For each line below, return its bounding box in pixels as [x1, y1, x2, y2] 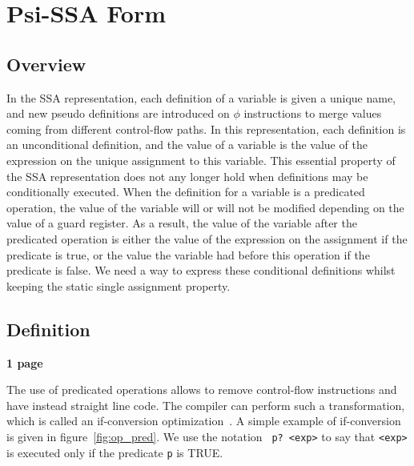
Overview [6, 51, 86, 76]
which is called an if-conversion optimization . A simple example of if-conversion [6, 412, 401, 429]
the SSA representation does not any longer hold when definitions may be [6, 167, 368, 184]
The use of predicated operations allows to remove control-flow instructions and [6, 381, 397, 398]
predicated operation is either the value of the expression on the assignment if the [6, 230, 408, 247]
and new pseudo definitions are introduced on [6, 105, 230, 122]
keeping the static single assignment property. [6, 277, 231, 294]
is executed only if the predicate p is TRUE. [6, 444, 223, 460]
